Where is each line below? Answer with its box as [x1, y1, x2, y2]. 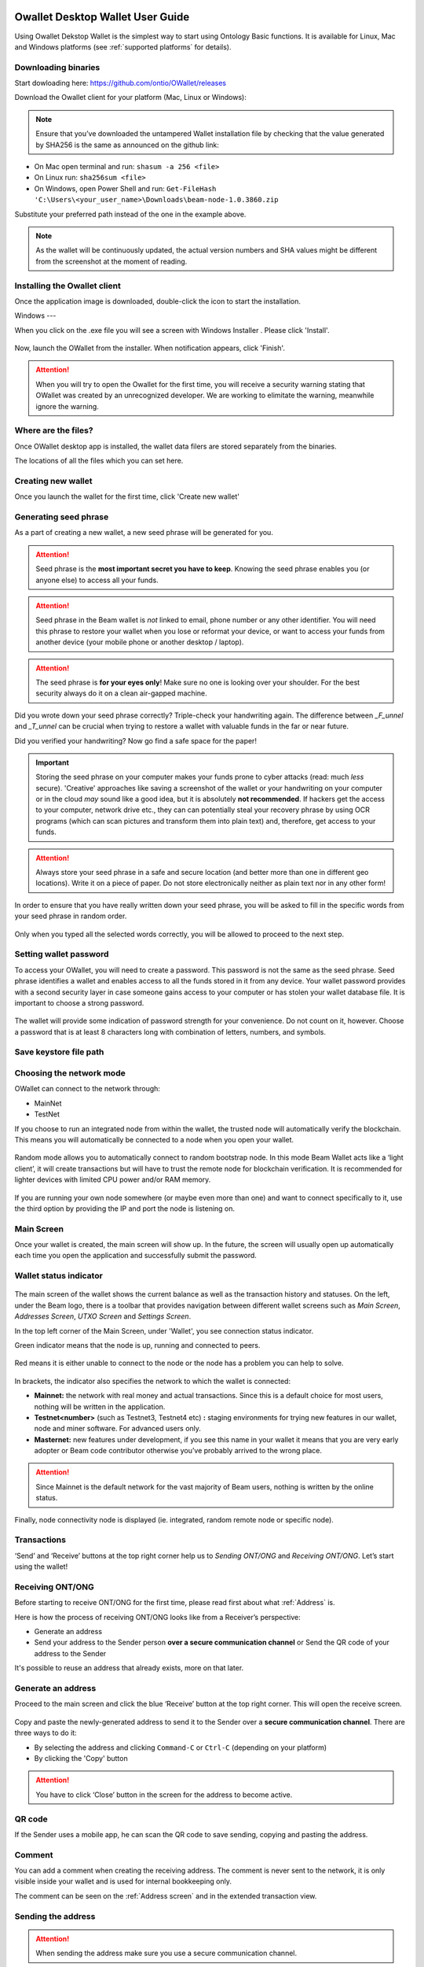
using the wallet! [14, 1562, 68, 1571]
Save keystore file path [14, 1046, 104, 1057]
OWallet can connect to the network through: [14, 1084, 161, 1094]
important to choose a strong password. [14, 998, 144, 1007]
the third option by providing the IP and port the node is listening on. [14, 1204, 236, 1213]
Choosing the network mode [14, 1068, 126, 1078]
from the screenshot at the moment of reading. [35, 256, 188, 266]
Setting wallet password [14, 949, 109, 960]
